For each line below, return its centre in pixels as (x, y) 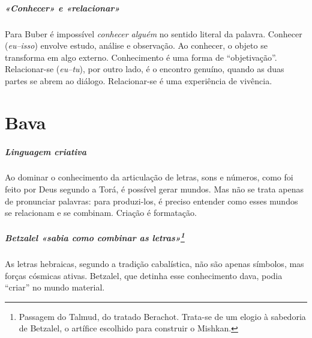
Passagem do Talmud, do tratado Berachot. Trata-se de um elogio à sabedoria (162, 316)
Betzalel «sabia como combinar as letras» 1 (95, 237)
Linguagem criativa (46, 151)
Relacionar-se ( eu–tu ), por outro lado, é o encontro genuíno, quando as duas (145, 69)
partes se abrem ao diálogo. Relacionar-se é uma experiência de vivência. (139, 80)
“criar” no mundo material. (55, 287)
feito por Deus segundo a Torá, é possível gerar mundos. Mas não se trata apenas (154, 189)
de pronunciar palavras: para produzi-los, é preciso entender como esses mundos (151, 201)
